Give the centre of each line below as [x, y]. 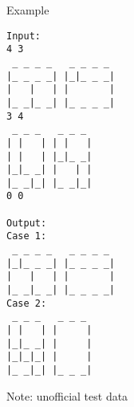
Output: [27, 223]
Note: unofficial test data [67, 395]
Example [28, 10]
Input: [24, 36]
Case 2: [27, 303]
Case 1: [27, 236]
